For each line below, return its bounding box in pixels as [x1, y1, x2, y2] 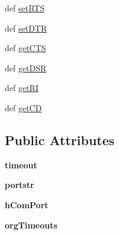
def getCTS [5, 42, 46, 54]
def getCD [5, 101, 42, 114]
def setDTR [5, 21, 47, 34]
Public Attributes [5, 130, 115, 149]
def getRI [5, 82, 38, 94]
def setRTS [5, 2, 45, 14]
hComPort [5, 198, 49, 211]
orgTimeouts [5, 218, 57, 231]
